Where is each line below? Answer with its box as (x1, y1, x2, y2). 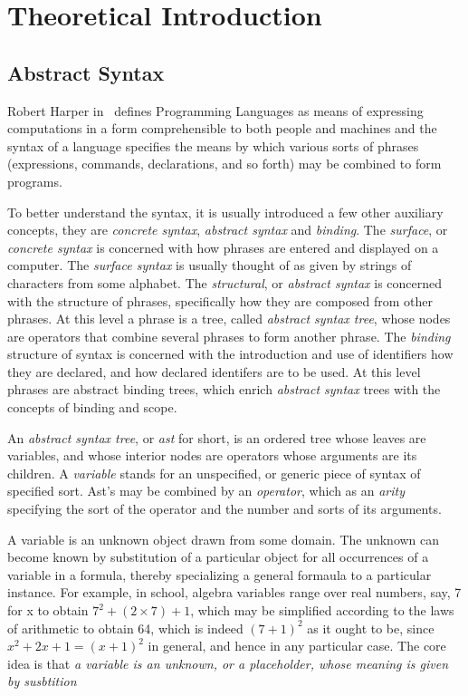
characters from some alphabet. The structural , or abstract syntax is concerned (7, 273, 443, 292)
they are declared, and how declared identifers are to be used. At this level (7, 362, 421, 381)
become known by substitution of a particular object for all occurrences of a (7, 547, 429, 566)
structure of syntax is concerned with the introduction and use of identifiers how (7, 344, 454, 363)
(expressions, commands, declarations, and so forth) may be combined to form (7, 154, 442, 173)
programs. (7, 171, 62, 190)
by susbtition (7, 672, 77, 691)
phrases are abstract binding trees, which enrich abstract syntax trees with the (7, 380, 441, 399)
